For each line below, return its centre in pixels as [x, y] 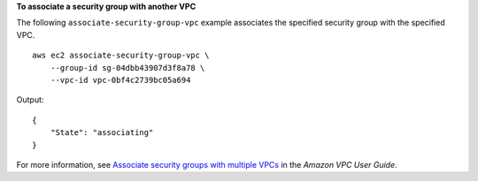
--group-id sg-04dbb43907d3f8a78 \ [127, 68]
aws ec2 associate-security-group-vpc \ [121, 56]
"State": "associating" [102, 133]
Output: [30, 100]
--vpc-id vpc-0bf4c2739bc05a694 [120, 80]
